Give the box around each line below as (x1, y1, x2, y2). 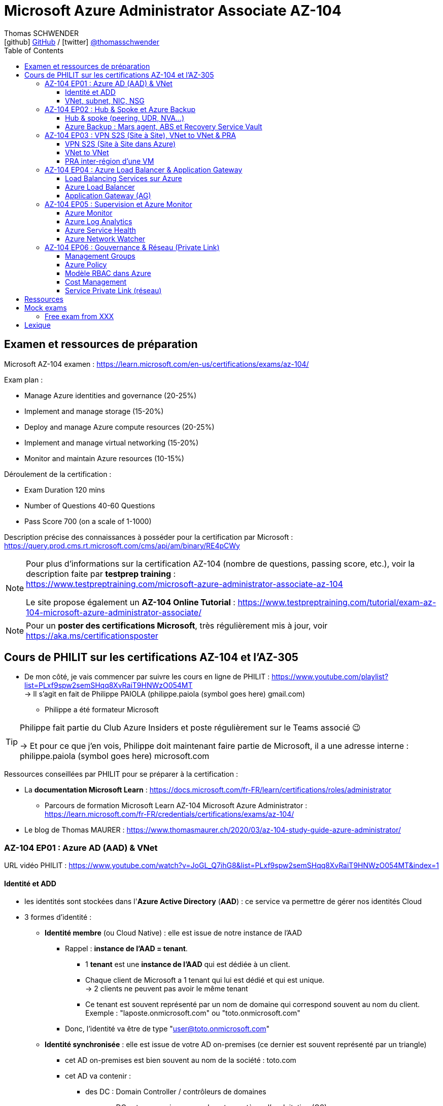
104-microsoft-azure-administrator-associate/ (26, 607, 201, 617)
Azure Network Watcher (65, 234, 146, 243)
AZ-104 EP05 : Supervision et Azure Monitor (45, 199, 192, 209)
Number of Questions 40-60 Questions (24, 501, 155, 510)
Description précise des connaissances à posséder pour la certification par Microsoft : (4, 532, 293, 541)
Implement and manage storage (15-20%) (24, 406, 164, 416)
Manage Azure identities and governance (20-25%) (24, 391, 197, 400)
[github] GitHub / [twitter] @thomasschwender (4, 37, 159, 46)
